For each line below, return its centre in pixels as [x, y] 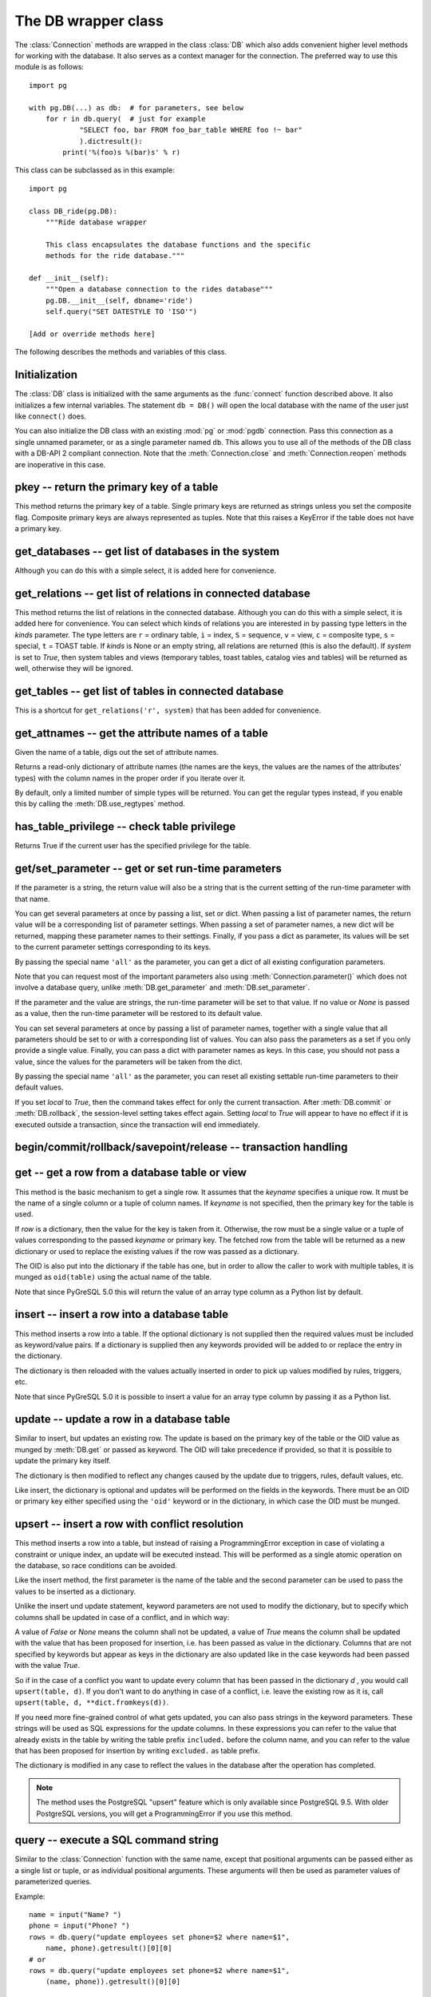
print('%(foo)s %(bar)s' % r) [122, 153]
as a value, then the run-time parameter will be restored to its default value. [138, 1014]
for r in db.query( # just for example [126, 119]
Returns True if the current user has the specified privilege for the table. [133, 846]
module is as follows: [49, 67]
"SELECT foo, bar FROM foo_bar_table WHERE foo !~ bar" [191, 130]
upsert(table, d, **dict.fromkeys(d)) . [92, 1702]
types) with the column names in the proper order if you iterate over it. [130, 778]
